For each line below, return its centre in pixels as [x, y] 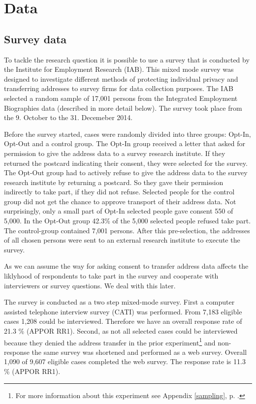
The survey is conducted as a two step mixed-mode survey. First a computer [119, 302]
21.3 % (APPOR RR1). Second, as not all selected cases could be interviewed [121, 331]
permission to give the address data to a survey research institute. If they [115, 153]
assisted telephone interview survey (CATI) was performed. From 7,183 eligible [123, 311]
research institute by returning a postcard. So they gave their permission [114, 182]
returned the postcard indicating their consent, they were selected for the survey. [126, 163]
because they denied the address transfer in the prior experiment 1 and [110, 342]
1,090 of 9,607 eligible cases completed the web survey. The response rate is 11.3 [125, 361]
